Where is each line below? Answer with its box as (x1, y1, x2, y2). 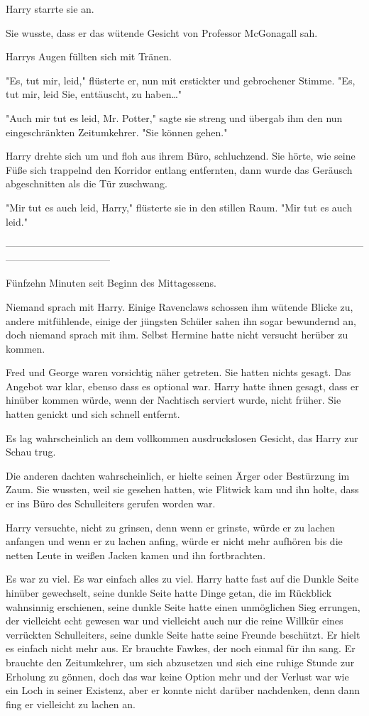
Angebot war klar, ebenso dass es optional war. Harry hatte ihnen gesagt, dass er (6, 378, 359, 393)
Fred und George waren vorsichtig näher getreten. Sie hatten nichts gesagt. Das (6, 365, 351, 380)
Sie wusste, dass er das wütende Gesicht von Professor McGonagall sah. (6, 25, 318, 40)
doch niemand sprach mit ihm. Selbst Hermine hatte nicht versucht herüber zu (6, 327, 348, 342)
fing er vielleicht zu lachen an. (6, 696, 136, 711)
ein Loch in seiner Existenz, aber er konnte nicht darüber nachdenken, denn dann (6, 683, 360, 698)
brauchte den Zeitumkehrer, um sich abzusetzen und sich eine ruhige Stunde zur (6, 654, 355, 669)
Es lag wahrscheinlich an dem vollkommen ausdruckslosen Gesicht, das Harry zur (6, 430, 358, 445)
